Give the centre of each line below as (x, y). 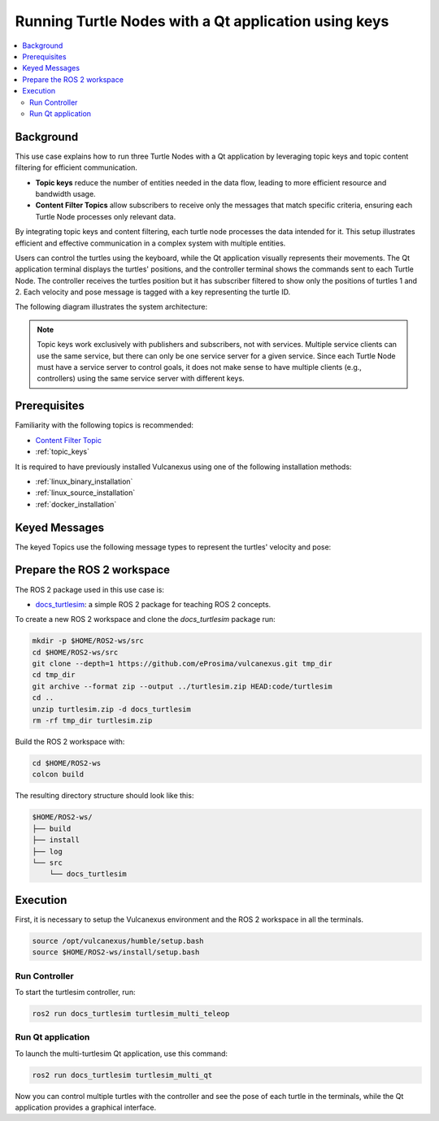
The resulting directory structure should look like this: (104, 796)
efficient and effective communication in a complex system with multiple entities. (150, 243)
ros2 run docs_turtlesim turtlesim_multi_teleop (131, 1013)
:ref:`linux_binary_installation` (84, 481)
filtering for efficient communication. (76, 167)
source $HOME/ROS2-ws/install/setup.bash (116, 952)
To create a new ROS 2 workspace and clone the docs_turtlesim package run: (145, 619)
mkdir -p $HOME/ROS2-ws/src (88, 641)
